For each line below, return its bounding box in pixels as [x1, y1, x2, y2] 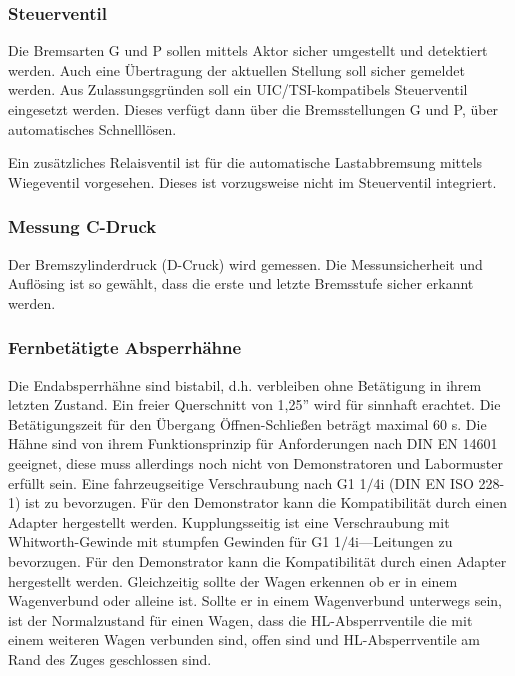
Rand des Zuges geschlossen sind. [8, 648, 212, 669]
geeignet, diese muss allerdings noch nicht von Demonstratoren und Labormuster [8, 452, 503, 473]
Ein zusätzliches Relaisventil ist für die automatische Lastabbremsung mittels [8, 152, 483, 173]
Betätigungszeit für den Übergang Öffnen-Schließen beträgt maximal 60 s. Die [8, 413, 487, 434]
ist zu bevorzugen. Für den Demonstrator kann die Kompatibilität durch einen [25, 492, 508, 513]
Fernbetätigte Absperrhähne [8, 335, 242, 360]
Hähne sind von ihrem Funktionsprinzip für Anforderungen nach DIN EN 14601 [8, 433, 498, 454]
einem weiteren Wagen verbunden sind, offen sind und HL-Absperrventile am [8, 629, 480, 650]
